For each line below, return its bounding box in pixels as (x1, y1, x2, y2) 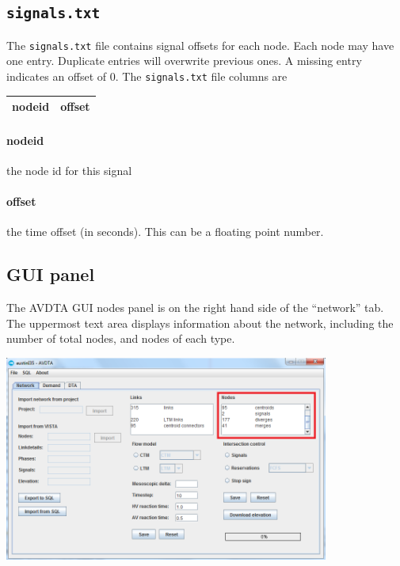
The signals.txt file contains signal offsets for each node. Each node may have (6, 36, 394, 53)
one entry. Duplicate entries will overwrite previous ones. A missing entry (6, 52, 362, 69)
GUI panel (6, 262, 95, 287)
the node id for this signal (6, 162, 132, 179)
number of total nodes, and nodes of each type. (6, 330, 235, 347)
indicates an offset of (6, 68, 107, 85)
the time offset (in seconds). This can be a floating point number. (6, 223, 324, 240)
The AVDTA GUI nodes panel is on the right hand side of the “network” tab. (6, 299, 384, 316)
